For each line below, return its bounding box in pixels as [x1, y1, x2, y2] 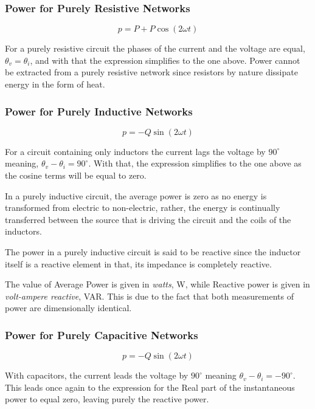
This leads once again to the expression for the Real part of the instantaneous [5, 380, 295, 393]
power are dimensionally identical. [5, 301, 132, 314]
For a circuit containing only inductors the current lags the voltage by [5, 145, 266, 157]
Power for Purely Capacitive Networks [5, 327, 198, 342]
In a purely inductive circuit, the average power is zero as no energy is [5, 189, 267, 202]
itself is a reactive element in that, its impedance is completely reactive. [5, 257, 272, 270]
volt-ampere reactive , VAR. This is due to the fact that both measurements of [5, 289, 294, 302]
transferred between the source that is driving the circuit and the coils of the [5, 213, 291, 225]
